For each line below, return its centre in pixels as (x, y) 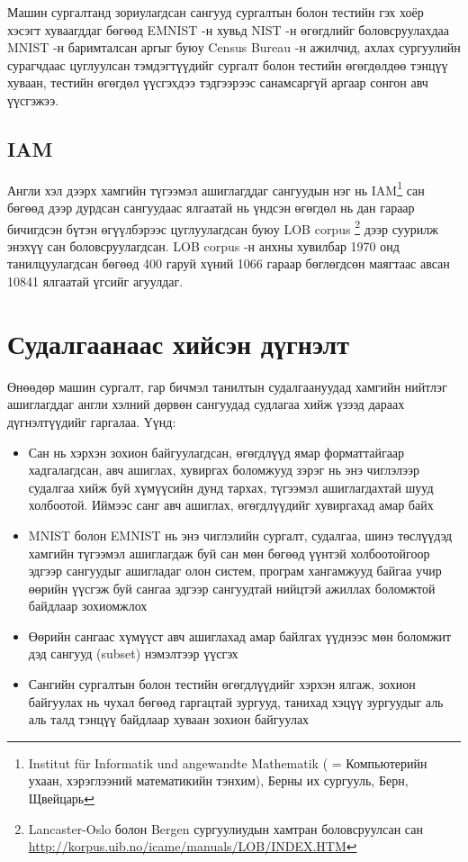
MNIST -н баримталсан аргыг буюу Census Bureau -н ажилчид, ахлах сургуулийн (234, 47)
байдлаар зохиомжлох (88, 606)
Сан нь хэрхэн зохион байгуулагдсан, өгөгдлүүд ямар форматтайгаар (216, 452)
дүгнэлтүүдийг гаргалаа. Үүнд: (92, 421)
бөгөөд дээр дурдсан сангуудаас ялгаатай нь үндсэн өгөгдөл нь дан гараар (211, 208)
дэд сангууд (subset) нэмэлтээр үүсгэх (133, 653)
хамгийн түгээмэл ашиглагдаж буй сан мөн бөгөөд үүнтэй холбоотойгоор (229, 553)
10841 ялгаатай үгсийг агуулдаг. (95, 281)
